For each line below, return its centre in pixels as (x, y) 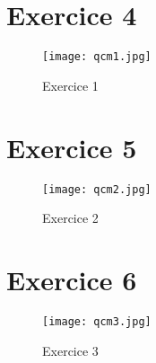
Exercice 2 (70, 218)
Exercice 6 (72, 279)
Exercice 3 (70, 350)
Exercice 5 (72, 147)
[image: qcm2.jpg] (97, 189)
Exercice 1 (70, 85)
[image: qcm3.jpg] (97, 321)
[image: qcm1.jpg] (97, 57)
